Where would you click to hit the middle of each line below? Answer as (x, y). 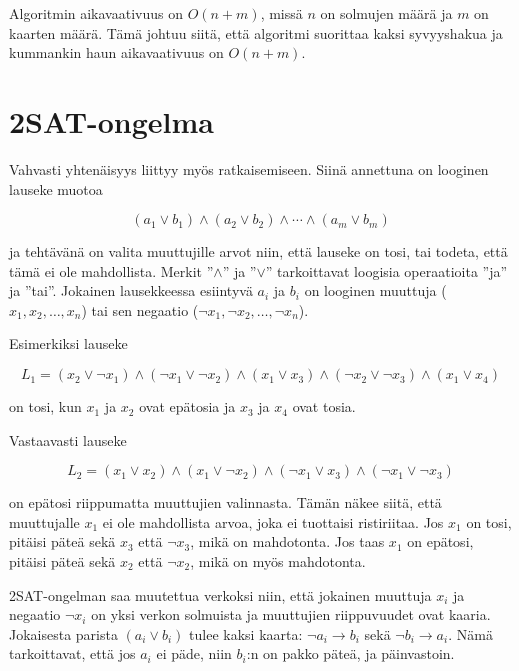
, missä (281, 13)
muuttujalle (44, 521)
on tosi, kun (45, 406)
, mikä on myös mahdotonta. (278, 561)
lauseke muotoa (56, 188)
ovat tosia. (324, 406)
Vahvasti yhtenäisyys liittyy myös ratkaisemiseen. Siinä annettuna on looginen (249, 168)
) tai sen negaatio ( (140, 309)
